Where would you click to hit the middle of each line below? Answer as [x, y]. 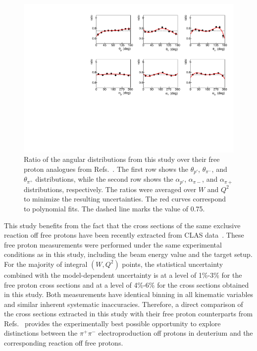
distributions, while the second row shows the [104, 179]
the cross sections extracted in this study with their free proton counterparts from [128, 314]
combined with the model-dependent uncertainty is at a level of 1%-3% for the [123, 275]
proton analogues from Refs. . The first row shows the [106, 169]
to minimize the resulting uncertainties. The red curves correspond [125, 199]
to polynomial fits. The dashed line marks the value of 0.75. [114, 208]
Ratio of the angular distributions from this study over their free [122, 159]
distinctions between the [41, 333]
